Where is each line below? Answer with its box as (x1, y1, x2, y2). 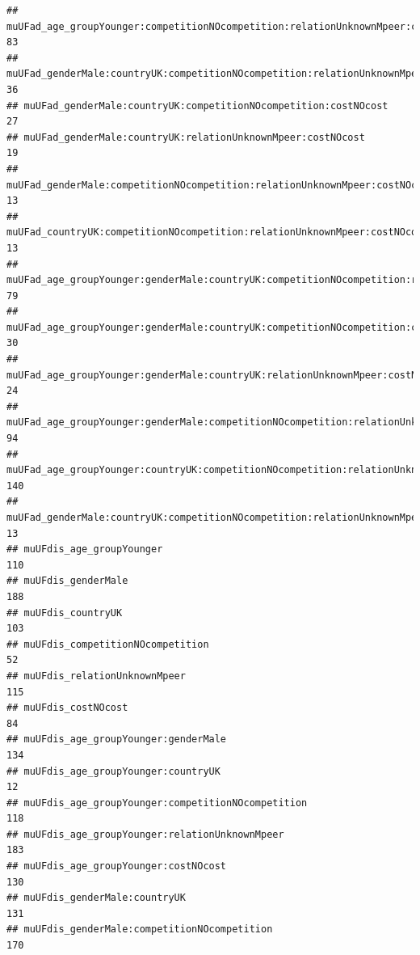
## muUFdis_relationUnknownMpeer (6, 670, 186, 682)
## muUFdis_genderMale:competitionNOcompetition (6, 923, 273, 936)
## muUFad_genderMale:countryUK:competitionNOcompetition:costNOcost (6, 99, 388, 112)
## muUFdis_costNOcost (6, 702, 128, 714)
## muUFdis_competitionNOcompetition (6, 638, 209, 650)
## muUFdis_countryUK (6, 606, 123, 619)
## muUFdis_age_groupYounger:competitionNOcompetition (6, 797, 308, 809)
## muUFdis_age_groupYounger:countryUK (6, 765, 220, 777)
